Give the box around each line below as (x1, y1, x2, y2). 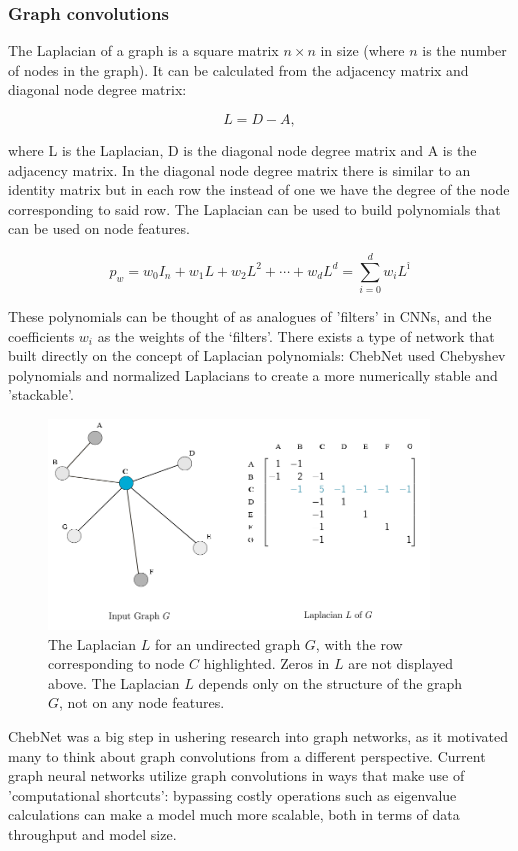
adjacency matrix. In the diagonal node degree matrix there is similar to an (8, 159, 471, 180)
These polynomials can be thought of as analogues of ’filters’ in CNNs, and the (8, 306, 492, 327)
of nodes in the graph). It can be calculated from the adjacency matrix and (8, 59, 469, 80)
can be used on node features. (8, 218, 190, 239)
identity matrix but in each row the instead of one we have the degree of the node (8, 179, 510, 200)
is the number (422, 40, 507, 61)
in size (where (320, 40, 405, 61)
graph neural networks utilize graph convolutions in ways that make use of (8, 765, 465, 786)
